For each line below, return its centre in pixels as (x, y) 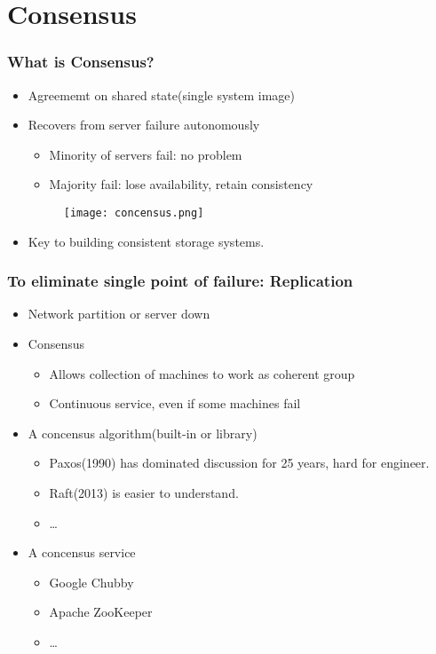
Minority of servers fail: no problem (146, 154)
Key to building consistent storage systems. (146, 241)
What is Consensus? (81, 62)
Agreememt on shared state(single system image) (162, 95)
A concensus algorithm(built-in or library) (143, 433)
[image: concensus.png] (134, 213)
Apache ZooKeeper (101, 612)
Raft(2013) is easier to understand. (144, 492)
